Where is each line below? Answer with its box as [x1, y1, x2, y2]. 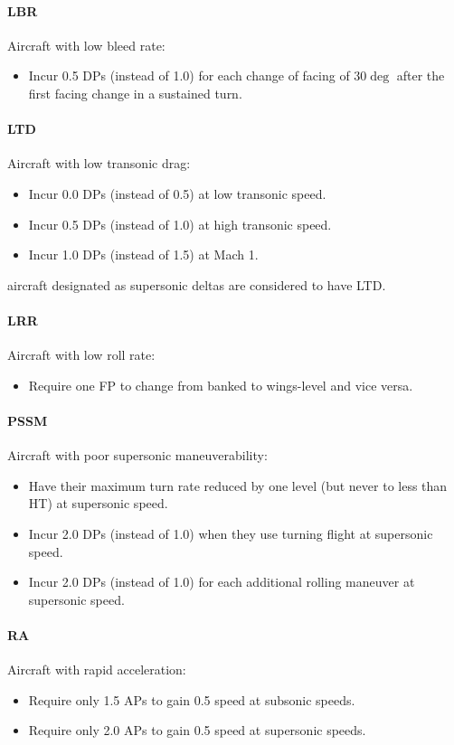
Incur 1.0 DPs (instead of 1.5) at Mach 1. [28, 245, 259, 264]
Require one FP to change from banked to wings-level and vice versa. [28, 375, 413, 394]
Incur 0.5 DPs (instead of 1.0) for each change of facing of [28, 66, 350, 85]
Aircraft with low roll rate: [7, 345, 156, 364]
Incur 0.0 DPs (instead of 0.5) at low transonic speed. [28, 184, 326, 203]
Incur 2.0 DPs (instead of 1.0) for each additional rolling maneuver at [28, 572, 415, 591]
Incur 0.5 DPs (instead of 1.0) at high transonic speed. [28, 214, 332, 233]
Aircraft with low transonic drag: [7, 154, 191, 173]
